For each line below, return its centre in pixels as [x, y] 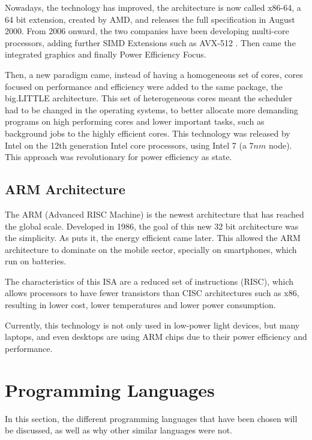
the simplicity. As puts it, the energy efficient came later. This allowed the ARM [153, 238]
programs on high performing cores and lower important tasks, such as [135, 121]
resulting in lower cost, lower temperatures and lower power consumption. [140, 305]
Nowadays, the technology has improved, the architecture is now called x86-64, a [153, 7]
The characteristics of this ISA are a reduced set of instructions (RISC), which [149, 281]
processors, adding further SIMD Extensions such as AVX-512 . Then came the [150, 42]
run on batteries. [36, 261]
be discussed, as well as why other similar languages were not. [118, 430]
